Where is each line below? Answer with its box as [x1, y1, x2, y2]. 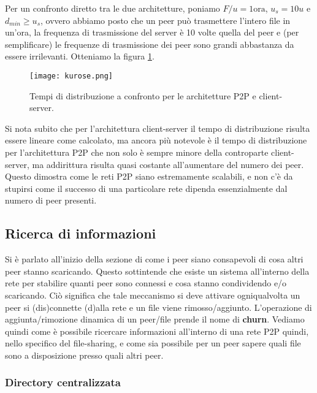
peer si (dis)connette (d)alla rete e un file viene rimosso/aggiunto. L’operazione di [5, 300, 312, 313]
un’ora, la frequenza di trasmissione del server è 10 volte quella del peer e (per [5, 26, 299, 39]
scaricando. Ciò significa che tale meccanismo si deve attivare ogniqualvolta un [5, 288, 300, 301]
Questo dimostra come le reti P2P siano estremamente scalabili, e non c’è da [5, 170, 293, 183]
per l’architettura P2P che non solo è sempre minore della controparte [5, 146, 269, 158]
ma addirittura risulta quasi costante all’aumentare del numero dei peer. [32, 158, 304, 170]
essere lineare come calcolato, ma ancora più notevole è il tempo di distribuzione [5, 134, 307, 147]
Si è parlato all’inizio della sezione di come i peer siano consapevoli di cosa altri [5, 253, 304, 265]
